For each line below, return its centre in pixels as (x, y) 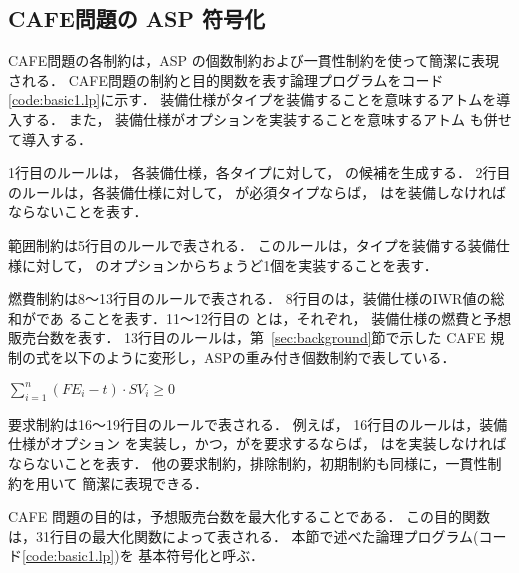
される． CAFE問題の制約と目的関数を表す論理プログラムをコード (226, 79)
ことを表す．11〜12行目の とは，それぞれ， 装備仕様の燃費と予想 (297, 317)
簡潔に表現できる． (145, 482)
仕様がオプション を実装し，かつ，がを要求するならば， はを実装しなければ (257, 443)
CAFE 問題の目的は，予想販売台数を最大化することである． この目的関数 (249, 516)
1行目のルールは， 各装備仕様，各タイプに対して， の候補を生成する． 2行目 (259, 172)
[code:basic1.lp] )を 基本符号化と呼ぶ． (143, 555)
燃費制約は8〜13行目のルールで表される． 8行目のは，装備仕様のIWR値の (249, 298)
